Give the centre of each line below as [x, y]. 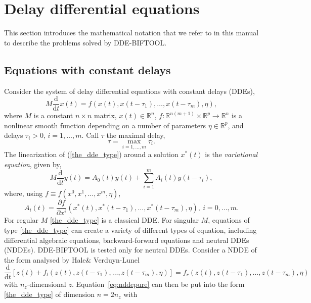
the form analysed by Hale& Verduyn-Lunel [72, 259]
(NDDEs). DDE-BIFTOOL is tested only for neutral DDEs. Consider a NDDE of [130, 250]
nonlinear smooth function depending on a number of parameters [105, 125]
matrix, [105, 115]
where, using [24, 193]
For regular [21, 220]
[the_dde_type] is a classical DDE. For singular [124, 220]
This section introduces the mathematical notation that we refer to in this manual [131, 33]
